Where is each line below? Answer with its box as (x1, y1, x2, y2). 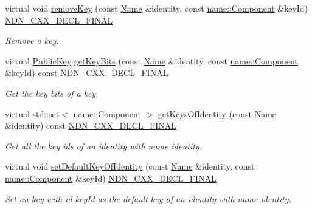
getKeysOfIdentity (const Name (158, 107, 277, 120)
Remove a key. (5, 34, 59, 47)
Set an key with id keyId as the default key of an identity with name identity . (5, 192, 291, 205)
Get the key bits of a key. (5, 86, 99, 99)
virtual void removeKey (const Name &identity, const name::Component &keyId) (5, 2, 308, 14)
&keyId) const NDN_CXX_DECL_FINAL (5, 66, 168, 79)
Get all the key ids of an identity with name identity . (5, 139, 202, 152)
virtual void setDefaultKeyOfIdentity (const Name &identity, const (5, 160, 255, 173)
